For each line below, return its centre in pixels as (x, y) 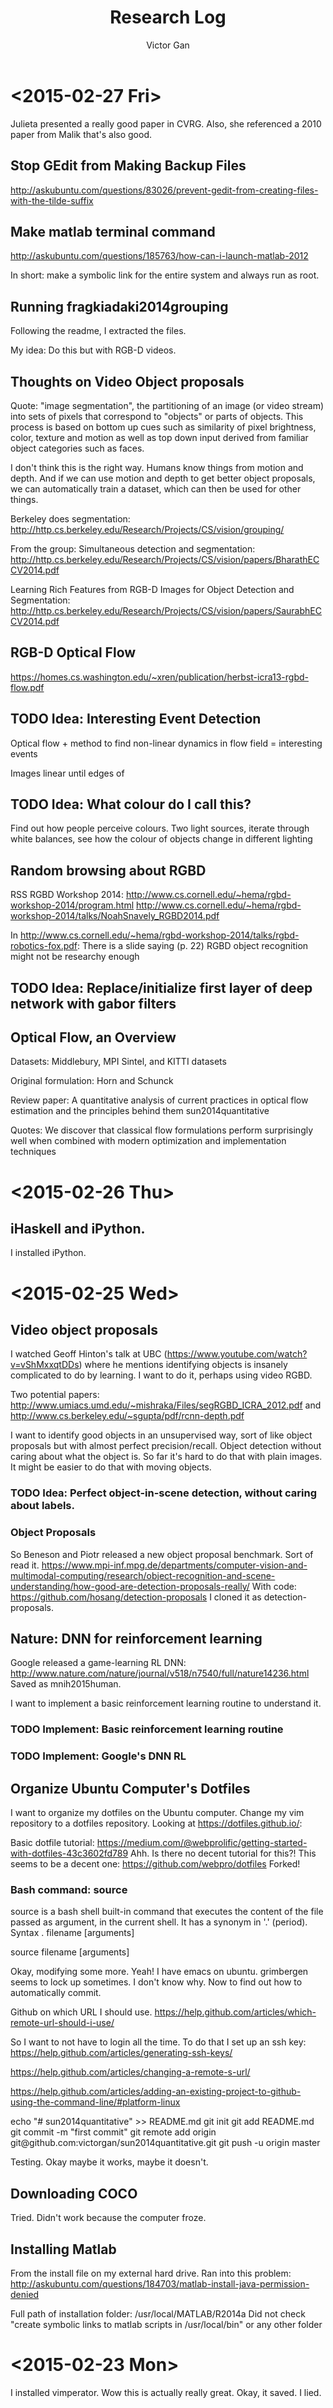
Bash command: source (69, 1889)
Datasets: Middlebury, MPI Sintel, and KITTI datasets (118, 1062)
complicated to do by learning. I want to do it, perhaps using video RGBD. (161, 1375)
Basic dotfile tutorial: (52, 1843)
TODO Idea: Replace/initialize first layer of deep (161, 987)
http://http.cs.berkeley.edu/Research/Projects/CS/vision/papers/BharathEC (165, 559)
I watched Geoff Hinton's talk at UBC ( (89, 1354)
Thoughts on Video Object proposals (127, 381)
